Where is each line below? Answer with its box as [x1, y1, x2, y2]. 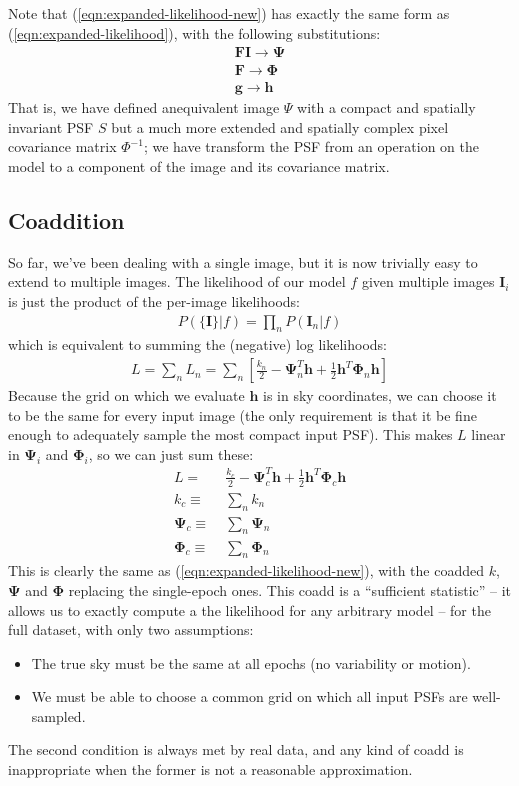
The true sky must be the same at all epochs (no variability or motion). [31, 652, 471, 673]
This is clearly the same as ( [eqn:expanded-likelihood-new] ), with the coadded [8, 560, 484, 581]
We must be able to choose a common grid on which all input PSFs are [31, 686, 468, 707]
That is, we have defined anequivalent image [8, 97, 280, 118]
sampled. [31, 705, 86, 726]
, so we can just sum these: [88, 443, 254, 464]
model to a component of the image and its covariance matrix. [8, 156, 390, 177]
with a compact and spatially [297, 97, 476, 118]
